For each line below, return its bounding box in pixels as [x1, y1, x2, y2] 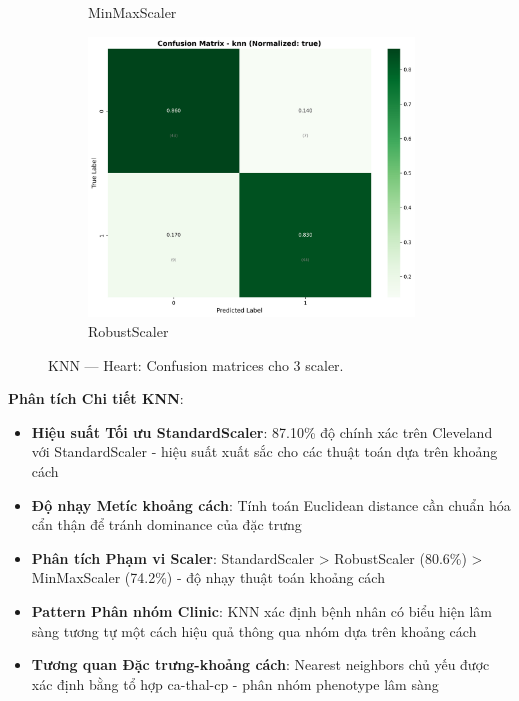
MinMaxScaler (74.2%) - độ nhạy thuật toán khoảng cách [31, 567, 385, 588]
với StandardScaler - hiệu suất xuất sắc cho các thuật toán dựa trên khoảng [31, 441, 498, 462]
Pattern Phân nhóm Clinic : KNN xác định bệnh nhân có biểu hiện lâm [31, 600, 492, 621]
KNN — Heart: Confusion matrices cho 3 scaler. [48, 354, 344, 375]
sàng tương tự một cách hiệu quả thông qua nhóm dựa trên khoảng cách [31, 620, 477, 641]
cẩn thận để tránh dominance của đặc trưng [31, 514, 302, 535]
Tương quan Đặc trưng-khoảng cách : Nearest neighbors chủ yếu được [31, 654, 490, 675]
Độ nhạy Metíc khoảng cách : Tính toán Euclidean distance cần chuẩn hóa [31, 494, 511, 515]
